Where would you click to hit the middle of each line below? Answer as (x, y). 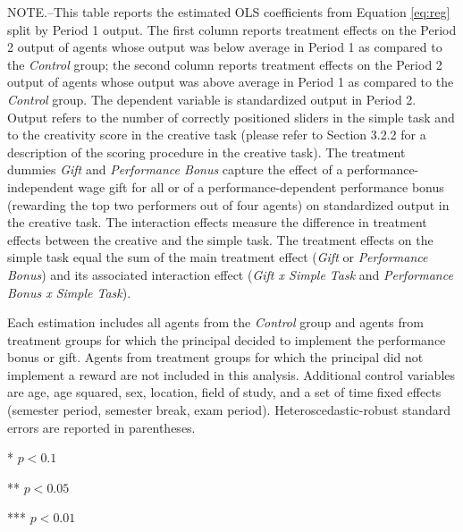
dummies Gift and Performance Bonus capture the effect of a (175, 169)
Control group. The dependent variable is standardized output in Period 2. (212, 99)
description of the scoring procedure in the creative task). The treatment (206, 152)
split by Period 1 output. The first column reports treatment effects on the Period (232, 29)
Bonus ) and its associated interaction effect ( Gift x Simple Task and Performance (230, 274)
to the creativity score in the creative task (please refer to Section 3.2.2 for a (217, 135)
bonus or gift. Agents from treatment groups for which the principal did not (215, 357)
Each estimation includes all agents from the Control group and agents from (215, 322)
